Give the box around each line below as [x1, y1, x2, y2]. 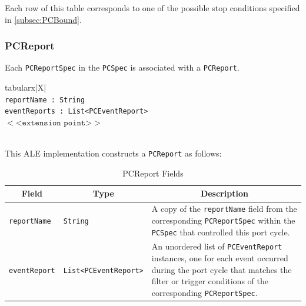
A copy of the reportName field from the [151, 202, 297, 215]
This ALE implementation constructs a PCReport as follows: [5, 147, 222, 159]
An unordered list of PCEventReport [151, 240, 282, 252]
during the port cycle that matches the [151, 263, 292, 275]
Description [200, 187, 248, 199]
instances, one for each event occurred [151, 252, 288, 264]
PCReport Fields [122, 167, 184, 179]
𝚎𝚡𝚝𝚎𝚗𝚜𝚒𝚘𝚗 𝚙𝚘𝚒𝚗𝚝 [22, 118, 86, 127]
